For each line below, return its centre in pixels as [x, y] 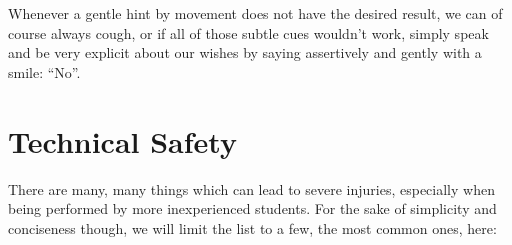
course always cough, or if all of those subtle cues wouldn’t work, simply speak [248, 32]
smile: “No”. [44, 71]
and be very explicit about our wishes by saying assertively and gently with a [245, 52]
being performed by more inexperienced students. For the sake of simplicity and [252, 208]
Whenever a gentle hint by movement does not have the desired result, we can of [255, 13]
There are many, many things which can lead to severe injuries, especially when [251, 188]
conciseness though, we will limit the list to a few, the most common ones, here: [252, 227]
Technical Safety [122, 140]
